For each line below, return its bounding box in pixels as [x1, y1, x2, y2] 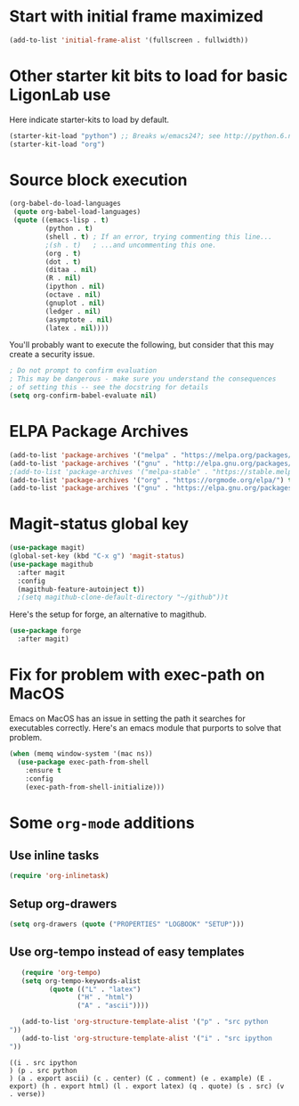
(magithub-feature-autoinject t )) [17, 585, 145, 594]
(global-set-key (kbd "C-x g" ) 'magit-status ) [9, 552, 185, 561]
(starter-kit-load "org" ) [9, 140, 105, 149]
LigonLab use [9, 85, 111, 104]
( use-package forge [9, 627, 82, 635]
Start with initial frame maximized [9, 6, 264, 27]
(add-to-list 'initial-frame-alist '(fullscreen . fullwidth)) [9, 36, 249, 45]
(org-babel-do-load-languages [9, 199, 122, 209]
